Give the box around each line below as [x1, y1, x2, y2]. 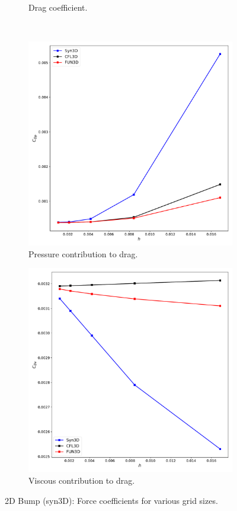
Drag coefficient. [28, 1, 88, 13]
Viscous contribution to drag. [28, 474, 135, 486]
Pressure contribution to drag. [28, 247, 138, 260]
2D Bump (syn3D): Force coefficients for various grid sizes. [5, 494, 218, 506]
